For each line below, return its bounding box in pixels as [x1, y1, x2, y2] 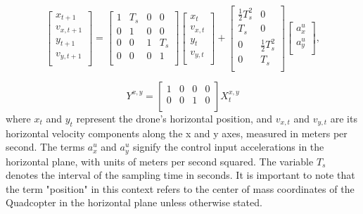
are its [330, 111, 357, 125]
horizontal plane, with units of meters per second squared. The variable [6, 153, 314, 168]
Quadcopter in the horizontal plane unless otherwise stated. [6, 195, 262, 210]
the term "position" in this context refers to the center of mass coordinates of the [6, 181, 355, 196]
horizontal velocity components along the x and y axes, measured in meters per [6, 125, 348, 140]
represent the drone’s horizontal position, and [76, 111, 273, 125]
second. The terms [6, 139, 85, 154]
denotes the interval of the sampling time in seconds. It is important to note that [6, 168, 355, 182]
